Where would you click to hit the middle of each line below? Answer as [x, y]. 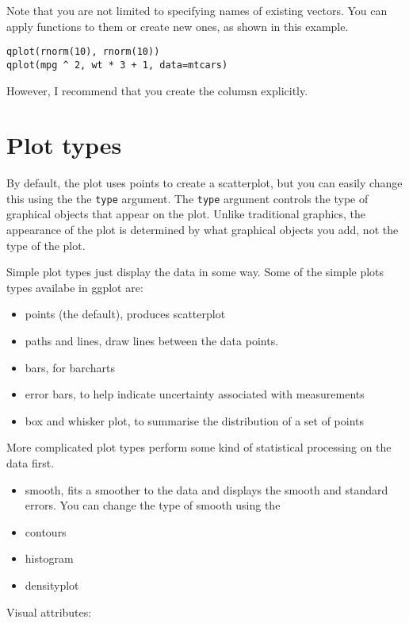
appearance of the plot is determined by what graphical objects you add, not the [203, 230]
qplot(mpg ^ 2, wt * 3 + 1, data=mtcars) [117, 65]
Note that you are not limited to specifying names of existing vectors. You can [197, 10]
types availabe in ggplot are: [75, 287]
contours [46, 531]
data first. [31, 463]
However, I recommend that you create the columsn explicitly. [157, 90]
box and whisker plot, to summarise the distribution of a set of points [195, 420]
